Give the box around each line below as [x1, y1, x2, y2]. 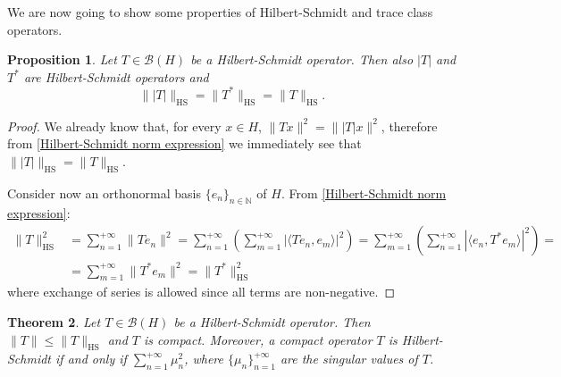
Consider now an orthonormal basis [7, 183, 201, 202]
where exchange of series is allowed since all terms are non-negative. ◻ [7, 282, 396, 301]
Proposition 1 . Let [7, 50, 117, 69]
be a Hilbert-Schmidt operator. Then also [190, 50, 414, 69]
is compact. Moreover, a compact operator [144, 330, 373, 348]
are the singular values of [280, 349, 418, 368]
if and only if [55, 349, 127, 368]
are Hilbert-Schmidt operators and [23, 67, 209, 86]
